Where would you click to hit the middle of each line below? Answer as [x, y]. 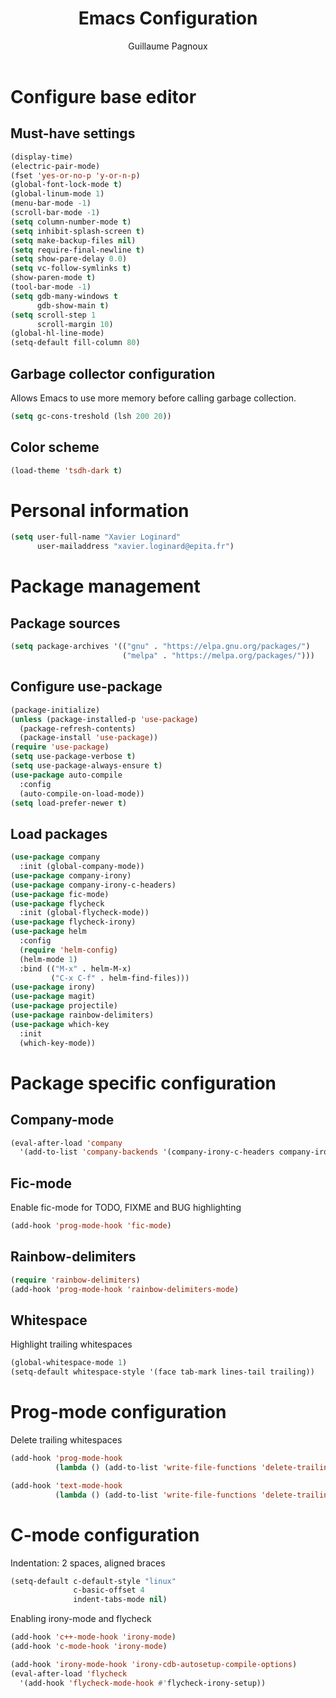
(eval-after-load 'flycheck [69, 1673]
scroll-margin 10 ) [75, 324]
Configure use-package [86, 687]
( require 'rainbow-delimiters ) [75, 1280]
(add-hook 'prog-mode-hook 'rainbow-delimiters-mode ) [125, 1289]
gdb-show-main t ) [73, 305]
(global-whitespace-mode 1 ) [69, 1363]
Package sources [65, 623]
